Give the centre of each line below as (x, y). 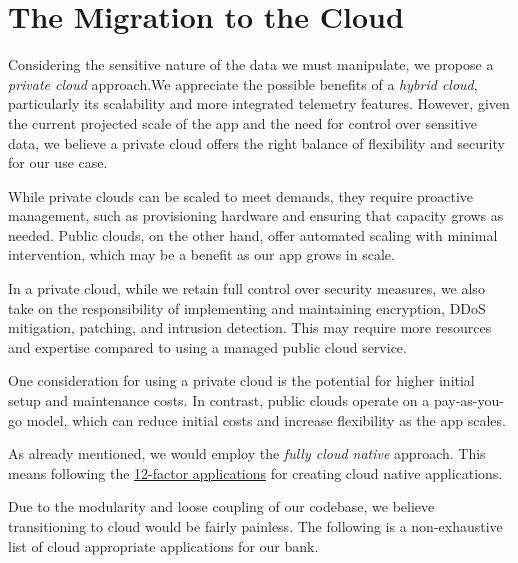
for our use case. (58, 162)
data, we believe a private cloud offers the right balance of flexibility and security (256, 142)
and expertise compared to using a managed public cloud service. (207, 346)
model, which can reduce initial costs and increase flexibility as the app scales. (266, 419)
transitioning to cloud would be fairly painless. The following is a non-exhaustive (255, 526)
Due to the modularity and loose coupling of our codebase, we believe (221, 506)
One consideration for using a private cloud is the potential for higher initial (241, 380)
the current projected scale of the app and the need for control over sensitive (243, 122)
